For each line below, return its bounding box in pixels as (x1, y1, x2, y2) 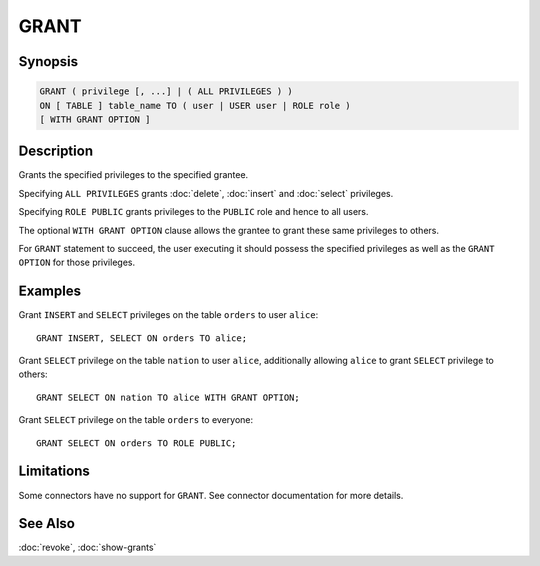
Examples (18, 283, 82, 300)
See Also (18, 515, 75, 532)
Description (18, 143, 94, 160)
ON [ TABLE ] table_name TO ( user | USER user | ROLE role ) (39, 100, 351, 111)
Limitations (18, 463, 90, 480)
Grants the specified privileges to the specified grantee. (18, 169, 249, 181)
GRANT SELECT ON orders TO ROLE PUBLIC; (36, 437, 237, 449)
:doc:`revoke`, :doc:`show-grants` (18, 541, 157, 554)
